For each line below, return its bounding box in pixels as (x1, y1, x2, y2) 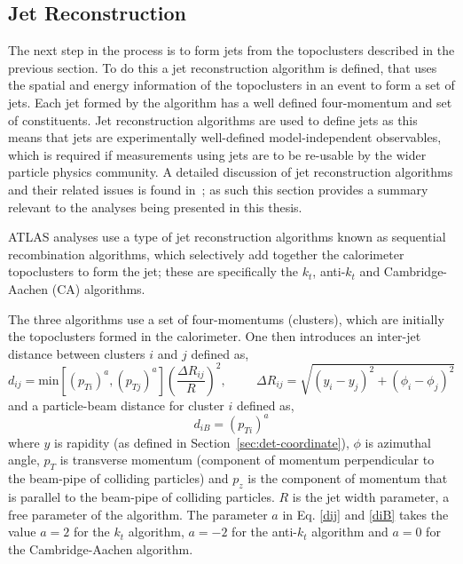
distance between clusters (8, 344, 145, 362)
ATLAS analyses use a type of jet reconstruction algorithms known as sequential (8, 227, 446, 246)
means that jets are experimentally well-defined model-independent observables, (8, 128, 442, 147)
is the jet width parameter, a (292, 488, 450, 506)
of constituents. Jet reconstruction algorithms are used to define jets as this (8, 110, 418, 129)
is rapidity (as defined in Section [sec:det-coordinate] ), (54, 433, 349, 451)
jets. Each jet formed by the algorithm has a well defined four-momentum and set (8, 92, 452, 111)
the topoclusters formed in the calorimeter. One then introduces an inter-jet (8, 327, 421, 346)
